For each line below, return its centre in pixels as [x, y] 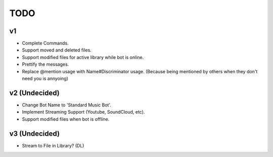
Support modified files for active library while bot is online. [83, 57]
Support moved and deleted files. [57, 50]
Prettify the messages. [45, 64]
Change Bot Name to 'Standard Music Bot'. [66, 105]
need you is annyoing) [45, 79]
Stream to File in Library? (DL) [53, 145]
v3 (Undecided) [35, 134]
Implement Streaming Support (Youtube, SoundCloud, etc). [83, 112]
